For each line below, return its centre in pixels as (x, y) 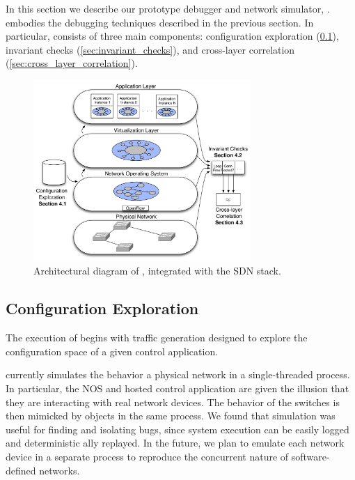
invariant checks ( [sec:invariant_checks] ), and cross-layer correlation (150, 49)
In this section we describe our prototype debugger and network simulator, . (168, 8)
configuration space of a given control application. (112, 351)
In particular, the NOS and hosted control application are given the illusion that (177, 388)
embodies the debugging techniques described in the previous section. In (160, 22)
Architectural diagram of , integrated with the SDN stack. (157, 271)
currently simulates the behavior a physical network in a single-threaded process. (178, 374)
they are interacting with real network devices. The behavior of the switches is (173, 402)
